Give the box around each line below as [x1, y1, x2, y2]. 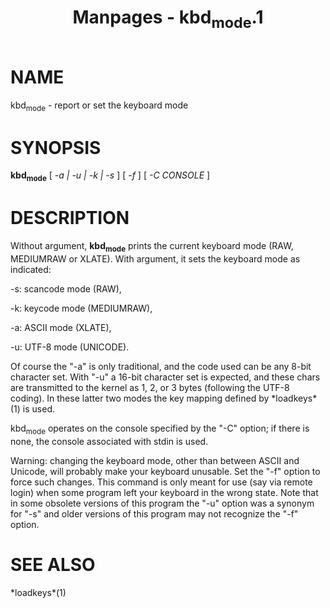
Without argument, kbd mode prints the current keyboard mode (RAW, [10, 240, 294, 254]
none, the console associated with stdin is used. [10, 435, 209, 447]
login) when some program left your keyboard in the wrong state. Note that [10, 486, 319, 498]
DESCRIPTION [10, 207, 130, 230]
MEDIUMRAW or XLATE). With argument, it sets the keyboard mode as [10, 252, 301, 265]
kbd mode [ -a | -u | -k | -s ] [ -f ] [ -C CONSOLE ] [10, 169, 211, 184]
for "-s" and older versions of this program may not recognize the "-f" [10, 507, 299, 520]
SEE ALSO [10, 553, 96, 576]
